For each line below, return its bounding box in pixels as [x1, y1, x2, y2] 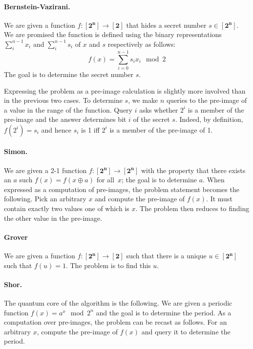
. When [203, 174, 225, 185]
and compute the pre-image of [95, 194, 185, 204]
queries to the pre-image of [166, 95, 247, 105]
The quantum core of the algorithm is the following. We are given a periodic [4, 298, 232, 308]
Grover [4, 232, 28, 242]
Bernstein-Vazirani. [4, 1, 70, 11]
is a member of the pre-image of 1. [109, 124, 213, 135]
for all [96, 174, 114, 185]
